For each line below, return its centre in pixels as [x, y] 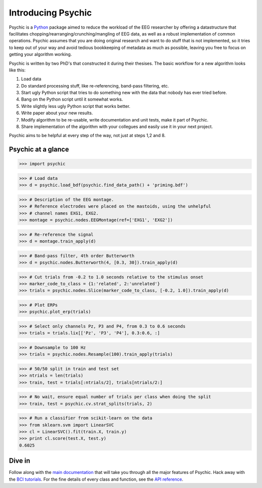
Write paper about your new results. [57, 113]
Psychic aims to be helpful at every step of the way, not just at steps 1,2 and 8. [87, 136]
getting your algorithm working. [41, 54]
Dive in [20, 461]
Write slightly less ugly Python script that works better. [76, 106]
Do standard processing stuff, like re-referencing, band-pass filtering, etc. [95, 86]
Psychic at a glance [39, 149]
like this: [17, 70]
